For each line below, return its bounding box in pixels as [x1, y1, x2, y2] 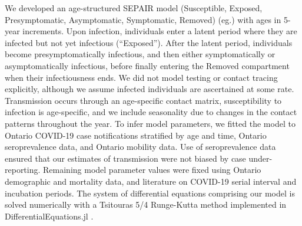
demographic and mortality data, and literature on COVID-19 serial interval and [5, 175, 297, 187]
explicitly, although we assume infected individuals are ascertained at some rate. [5, 83, 294, 95]
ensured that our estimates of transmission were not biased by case [5, 152, 246, 164]
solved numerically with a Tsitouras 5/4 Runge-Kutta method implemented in [5, 198, 287, 211]
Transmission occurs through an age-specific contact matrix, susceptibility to [5, 94, 282, 106]
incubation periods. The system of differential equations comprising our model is [5, 186, 295, 199]
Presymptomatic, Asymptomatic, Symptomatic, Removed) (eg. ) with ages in [5, 13, 281, 25]
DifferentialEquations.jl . [5, 209, 94, 222]
